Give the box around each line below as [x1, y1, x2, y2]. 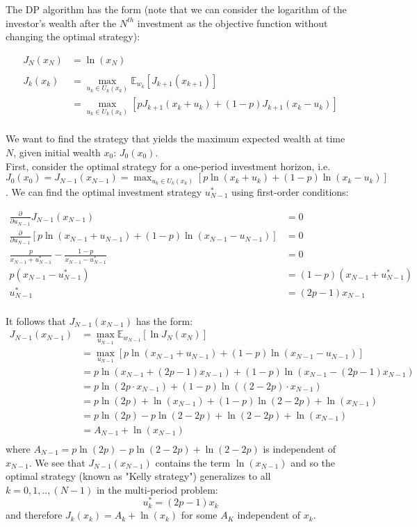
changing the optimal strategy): [6, 29, 140, 44]
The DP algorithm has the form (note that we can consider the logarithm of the [6, 2, 347, 16]
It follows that [6, 313, 66, 328]
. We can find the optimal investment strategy [6, 184, 202, 199]
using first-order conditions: [231, 184, 349, 199]
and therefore [6, 508, 63, 522]
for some [181, 508, 218, 522]
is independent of [263, 441, 336, 455]
